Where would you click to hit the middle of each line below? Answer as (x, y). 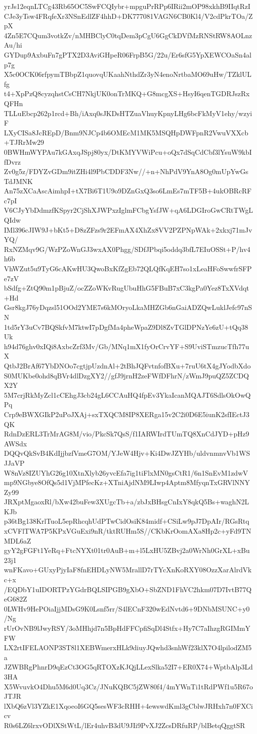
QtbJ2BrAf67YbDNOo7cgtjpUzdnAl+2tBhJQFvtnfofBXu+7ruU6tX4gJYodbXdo (128, 365)
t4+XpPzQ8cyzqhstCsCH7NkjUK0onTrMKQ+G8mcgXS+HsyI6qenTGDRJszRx (127, 93)
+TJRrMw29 (24, 142)
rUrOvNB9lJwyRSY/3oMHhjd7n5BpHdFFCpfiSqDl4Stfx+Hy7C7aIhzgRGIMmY (127, 628)
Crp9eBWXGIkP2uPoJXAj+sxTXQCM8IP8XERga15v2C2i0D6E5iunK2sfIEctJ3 (127, 414)
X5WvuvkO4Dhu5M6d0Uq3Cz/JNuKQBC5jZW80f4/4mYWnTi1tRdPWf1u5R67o (128, 686)
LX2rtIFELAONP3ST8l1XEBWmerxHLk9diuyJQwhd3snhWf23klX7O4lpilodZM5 (128, 647)
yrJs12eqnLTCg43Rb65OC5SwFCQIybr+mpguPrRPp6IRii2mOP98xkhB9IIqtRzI (127, 6)
